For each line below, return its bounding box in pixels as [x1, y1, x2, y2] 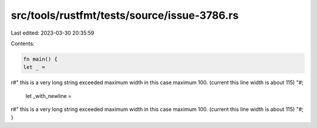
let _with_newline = [25, 92, 72, 99]
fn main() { [23, 56, 58, 62]
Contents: [11, 40, 35, 47]
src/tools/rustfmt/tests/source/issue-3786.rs [11, 9, 239, 22]
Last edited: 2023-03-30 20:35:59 [11, 29, 95, 36]
